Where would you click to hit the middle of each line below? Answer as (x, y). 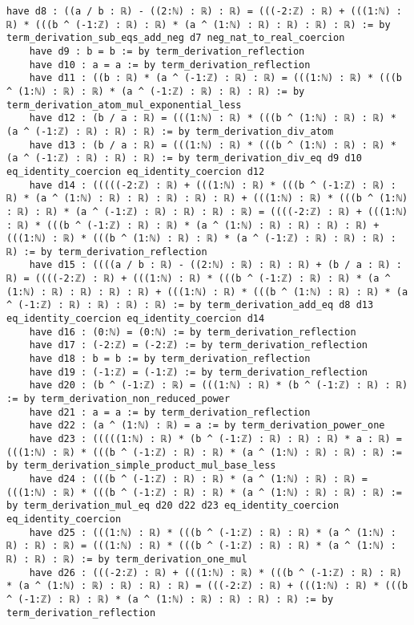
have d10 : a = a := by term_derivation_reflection (170, 65)
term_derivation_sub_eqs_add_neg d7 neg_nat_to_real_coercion (176, 38)
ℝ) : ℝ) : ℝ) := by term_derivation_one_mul (127, 559)
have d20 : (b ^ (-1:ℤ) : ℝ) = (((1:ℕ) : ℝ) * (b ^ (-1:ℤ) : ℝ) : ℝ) (219, 386)
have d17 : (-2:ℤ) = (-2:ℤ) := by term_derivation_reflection (199, 345)
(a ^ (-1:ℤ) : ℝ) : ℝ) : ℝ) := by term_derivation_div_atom (170, 131)
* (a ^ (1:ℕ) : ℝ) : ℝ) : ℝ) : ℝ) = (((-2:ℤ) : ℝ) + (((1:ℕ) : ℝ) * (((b (207, 586)
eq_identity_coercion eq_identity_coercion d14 (136, 319)
